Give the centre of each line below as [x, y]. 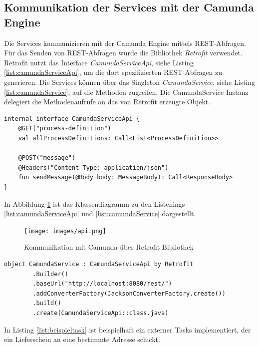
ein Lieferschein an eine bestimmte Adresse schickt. [82, 339]
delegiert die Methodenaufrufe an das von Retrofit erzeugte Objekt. [107, 102]
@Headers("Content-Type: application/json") [93, 168]
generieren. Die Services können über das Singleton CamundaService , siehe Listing [130, 82]
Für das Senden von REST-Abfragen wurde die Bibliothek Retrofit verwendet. [123, 53]
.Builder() [50, 274]
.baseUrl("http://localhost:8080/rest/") [102, 284]
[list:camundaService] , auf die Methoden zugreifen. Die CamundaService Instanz [126, 92]
